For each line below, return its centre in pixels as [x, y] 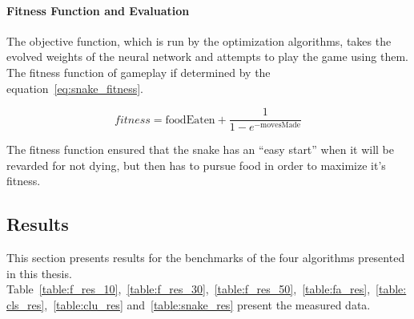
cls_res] [26, 305]
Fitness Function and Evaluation [98, 10]
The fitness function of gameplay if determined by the [139, 72]
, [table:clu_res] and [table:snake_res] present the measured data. [207, 305]
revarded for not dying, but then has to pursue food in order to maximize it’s [196, 165]
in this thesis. [39, 273]
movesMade [281, 125]
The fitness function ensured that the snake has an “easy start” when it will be [200, 149]
